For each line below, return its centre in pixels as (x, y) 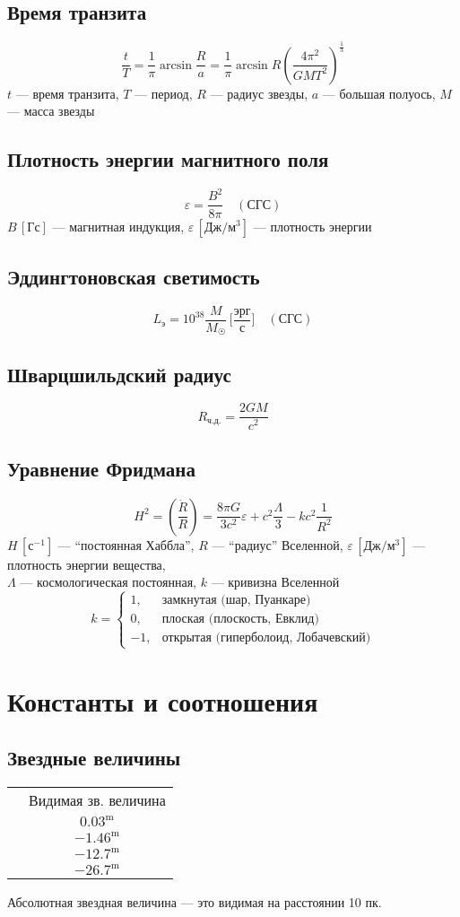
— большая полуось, (379, 93)
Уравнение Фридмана (101, 468)
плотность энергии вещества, (87, 564)
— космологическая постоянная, (108, 582)
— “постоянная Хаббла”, (126, 544)
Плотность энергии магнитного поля (168, 159)
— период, (164, 93)
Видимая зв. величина (97, 800)
